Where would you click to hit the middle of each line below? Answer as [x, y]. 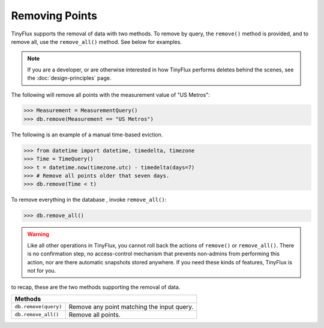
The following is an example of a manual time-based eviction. [87, 135]
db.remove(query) [38, 307]
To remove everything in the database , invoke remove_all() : [89, 200]
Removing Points [54, 16]
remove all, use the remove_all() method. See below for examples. [97, 41]
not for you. [42, 270]
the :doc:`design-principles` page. [69, 78]
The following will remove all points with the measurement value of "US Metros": [110, 95]
